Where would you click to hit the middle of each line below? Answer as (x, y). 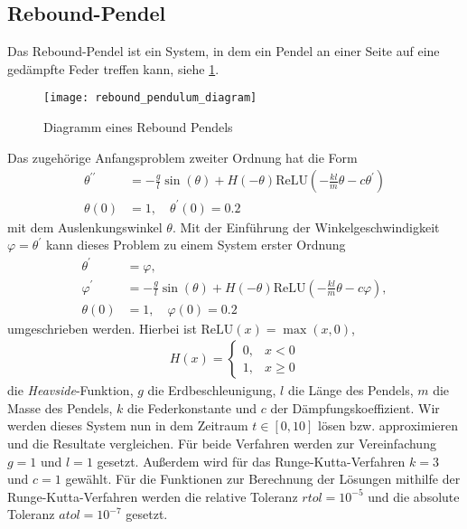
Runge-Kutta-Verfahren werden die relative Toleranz (153, 496)
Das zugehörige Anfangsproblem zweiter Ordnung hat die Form (182, 157)
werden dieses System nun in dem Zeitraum (128, 425)
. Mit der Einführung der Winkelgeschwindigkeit (306, 227)
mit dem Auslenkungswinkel (85, 227)
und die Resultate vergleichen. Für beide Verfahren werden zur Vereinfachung (222, 443)
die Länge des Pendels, (350, 390)
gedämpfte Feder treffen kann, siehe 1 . (113, 68)
